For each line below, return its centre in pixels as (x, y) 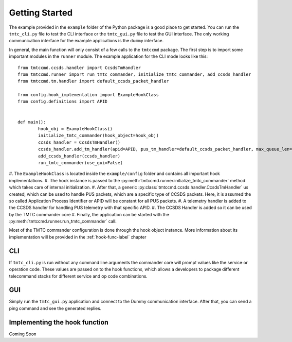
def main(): (32, 122)
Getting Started (41, 13)
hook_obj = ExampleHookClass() (75, 129)
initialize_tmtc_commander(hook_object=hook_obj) (99, 136)
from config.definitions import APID (63, 102)
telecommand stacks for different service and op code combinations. (78, 276)
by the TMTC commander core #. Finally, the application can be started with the (89, 214)
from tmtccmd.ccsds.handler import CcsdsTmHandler (79, 68)
